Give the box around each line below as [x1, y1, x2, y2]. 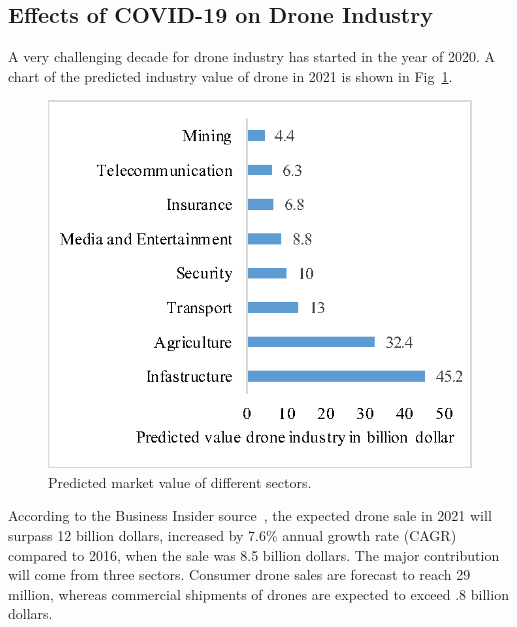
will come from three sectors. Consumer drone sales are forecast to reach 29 [8, 564, 471, 585]
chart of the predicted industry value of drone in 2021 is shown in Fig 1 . [8, 65, 453, 86]
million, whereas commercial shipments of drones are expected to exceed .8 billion [8, 583, 509, 604]
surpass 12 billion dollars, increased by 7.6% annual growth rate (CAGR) [8, 524, 457, 545]
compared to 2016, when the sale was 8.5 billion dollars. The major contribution [8, 544, 500, 565]
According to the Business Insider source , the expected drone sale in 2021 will [8, 505, 492, 526]
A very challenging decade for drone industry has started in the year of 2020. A [8, 46, 495, 67]
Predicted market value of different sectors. [48, 471, 312, 492]
